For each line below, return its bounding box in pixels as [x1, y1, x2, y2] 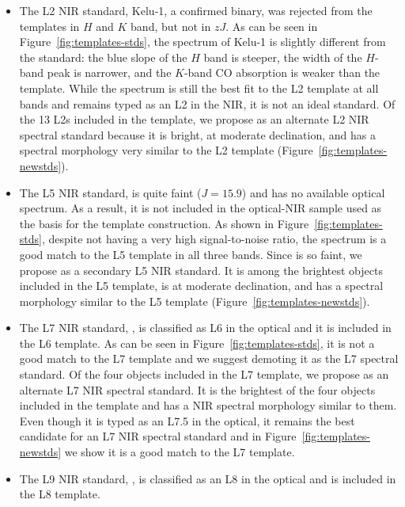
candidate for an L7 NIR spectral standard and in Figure [19, 428, 297, 444]
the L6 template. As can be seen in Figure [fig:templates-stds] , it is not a [19, 334, 375, 351]
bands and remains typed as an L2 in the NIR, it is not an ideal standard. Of [19, 95, 396, 112]
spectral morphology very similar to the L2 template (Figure [19, 142, 313, 158]
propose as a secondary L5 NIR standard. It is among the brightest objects [19, 261, 383, 278]
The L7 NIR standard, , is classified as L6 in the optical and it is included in [19, 319, 392, 336]
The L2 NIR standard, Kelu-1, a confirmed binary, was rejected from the [19, 2, 373, 18]
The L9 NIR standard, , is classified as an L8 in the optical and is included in [19, 470, 396, 486]
